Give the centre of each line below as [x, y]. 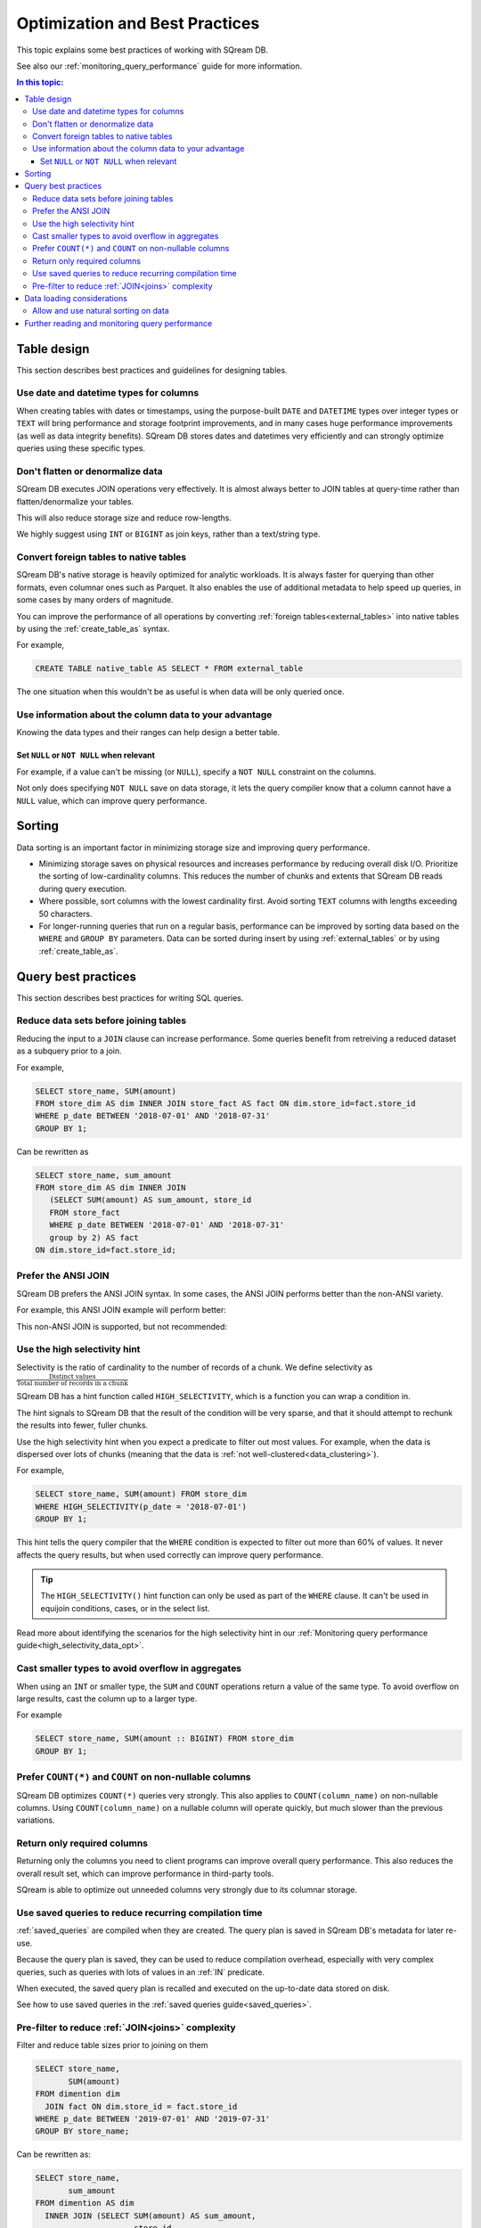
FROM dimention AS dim [85, 2203]
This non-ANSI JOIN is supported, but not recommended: [122, 1326]
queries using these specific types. [81, 448]
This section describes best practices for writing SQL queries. [130, 997]
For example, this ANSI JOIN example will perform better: [121, 1310]
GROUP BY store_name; [82, 2131]
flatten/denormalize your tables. [75, 501]
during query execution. [83, 889]
